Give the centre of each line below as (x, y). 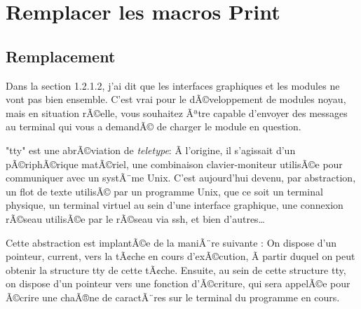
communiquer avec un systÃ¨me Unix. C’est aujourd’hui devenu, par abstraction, (181, 178)
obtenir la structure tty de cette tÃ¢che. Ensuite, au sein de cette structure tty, (176, 269)
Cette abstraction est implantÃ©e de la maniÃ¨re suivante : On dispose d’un (171, 242)
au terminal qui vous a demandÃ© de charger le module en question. (154, 126)
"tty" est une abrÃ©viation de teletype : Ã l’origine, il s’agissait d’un (151, 150)
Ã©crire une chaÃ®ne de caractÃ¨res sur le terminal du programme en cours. (173, 297)
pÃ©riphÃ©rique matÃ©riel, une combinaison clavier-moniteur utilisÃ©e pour (174, 164)
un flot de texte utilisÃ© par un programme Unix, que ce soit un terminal (164, 191)
